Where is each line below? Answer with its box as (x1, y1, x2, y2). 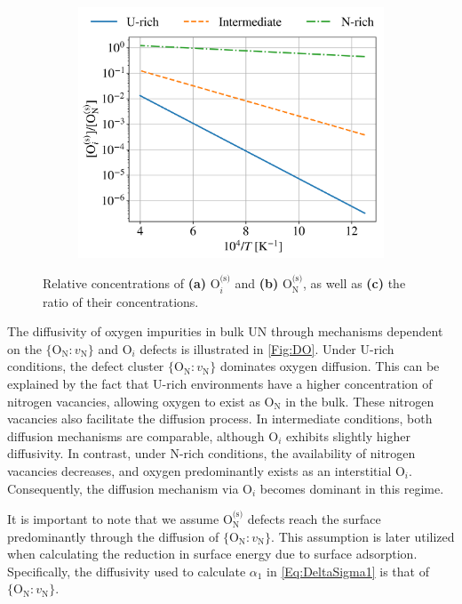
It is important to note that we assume (7, 510, 219, 528)
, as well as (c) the (303, 274, 406, 293)
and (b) (235, 274, 279, 293)
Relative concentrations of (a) (43, 274, 206, 293)
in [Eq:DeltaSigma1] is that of (267, 561, 429, 580)
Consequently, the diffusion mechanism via (7, 479, 239, 497)
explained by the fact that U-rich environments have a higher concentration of (7, 374, 433, 393)
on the (7, 339, 42, 358)
